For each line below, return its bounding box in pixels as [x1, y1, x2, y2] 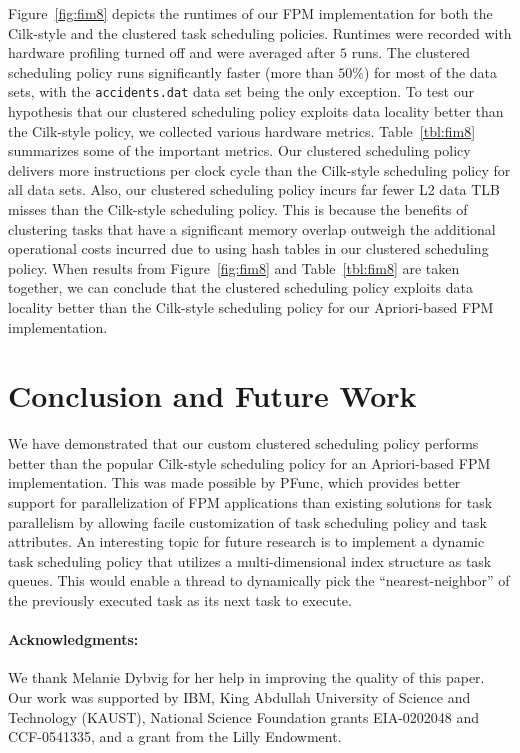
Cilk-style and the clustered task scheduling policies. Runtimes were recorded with [8, 22, 512, 43]
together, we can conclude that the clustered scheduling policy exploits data [8, 277, 474, 298]
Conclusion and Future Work [8, 375, 417, 416]
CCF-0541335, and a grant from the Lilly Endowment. [8, 726, 342, 747]
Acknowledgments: [8, 629, 139, 650]
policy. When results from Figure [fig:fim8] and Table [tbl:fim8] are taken [8, 257, 460, 278]
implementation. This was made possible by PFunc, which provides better [8, 472, 461, 493]
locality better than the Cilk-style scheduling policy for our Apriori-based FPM [8, 296, 494, 317]
